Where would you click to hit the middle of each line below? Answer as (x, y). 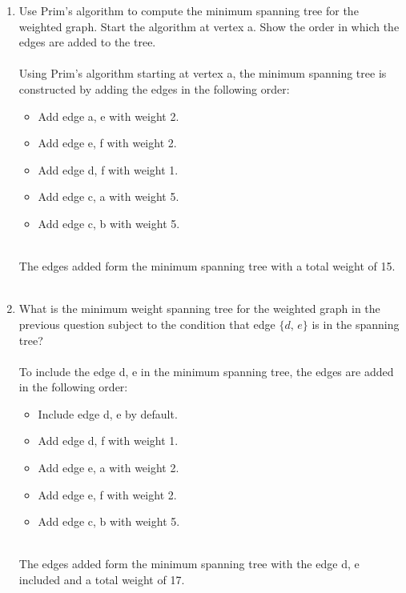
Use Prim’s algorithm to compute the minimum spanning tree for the (189, 10)
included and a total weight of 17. (102, 580)
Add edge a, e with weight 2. (109, 116)
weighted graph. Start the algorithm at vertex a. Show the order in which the (209, 26)
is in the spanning (356, 324)
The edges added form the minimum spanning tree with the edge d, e (189, 564)
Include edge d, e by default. (108, 413)
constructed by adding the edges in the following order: (154, 88)
